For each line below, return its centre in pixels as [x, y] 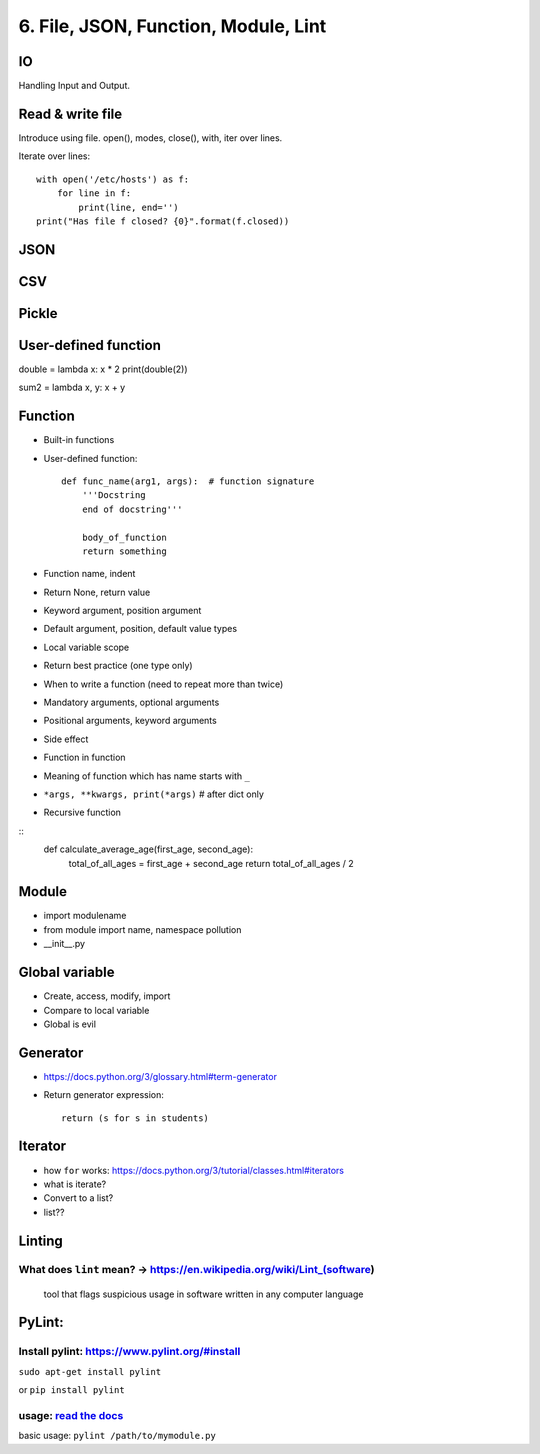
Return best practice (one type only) [118, 666]
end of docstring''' [132, 509]
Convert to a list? [78, 1198]
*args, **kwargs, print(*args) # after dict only [154, 794]
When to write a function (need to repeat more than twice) [163, 684]
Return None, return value [97, 592]
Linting [41, 1240]
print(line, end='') [128, 207]
